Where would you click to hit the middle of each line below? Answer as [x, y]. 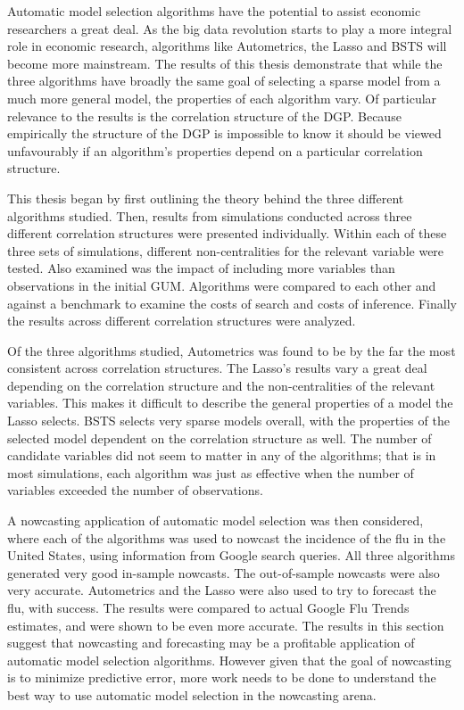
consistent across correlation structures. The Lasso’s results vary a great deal [217, 368]
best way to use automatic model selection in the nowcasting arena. [192, 694]
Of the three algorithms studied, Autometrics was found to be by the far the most [232, 350]
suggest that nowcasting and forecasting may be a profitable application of [211, 643]
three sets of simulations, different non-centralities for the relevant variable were [226, 250]
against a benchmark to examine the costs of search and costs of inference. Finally [232, 303]
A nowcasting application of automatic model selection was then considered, [215, 520]
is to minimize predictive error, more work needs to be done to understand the [222, 677]
